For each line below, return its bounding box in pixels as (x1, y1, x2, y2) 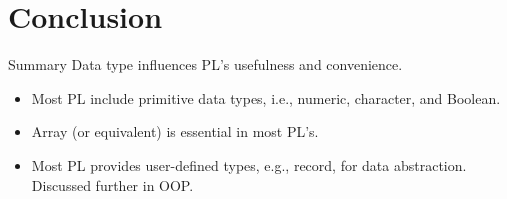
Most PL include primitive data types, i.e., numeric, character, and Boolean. (31, 87, 501, 108)
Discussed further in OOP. (31, 174, 194, 195)
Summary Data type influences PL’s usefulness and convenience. (8, 54, 403, 75)
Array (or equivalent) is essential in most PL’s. (31, 121, 319, 142)
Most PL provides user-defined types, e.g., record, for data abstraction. (31, 154, 467, 175)
